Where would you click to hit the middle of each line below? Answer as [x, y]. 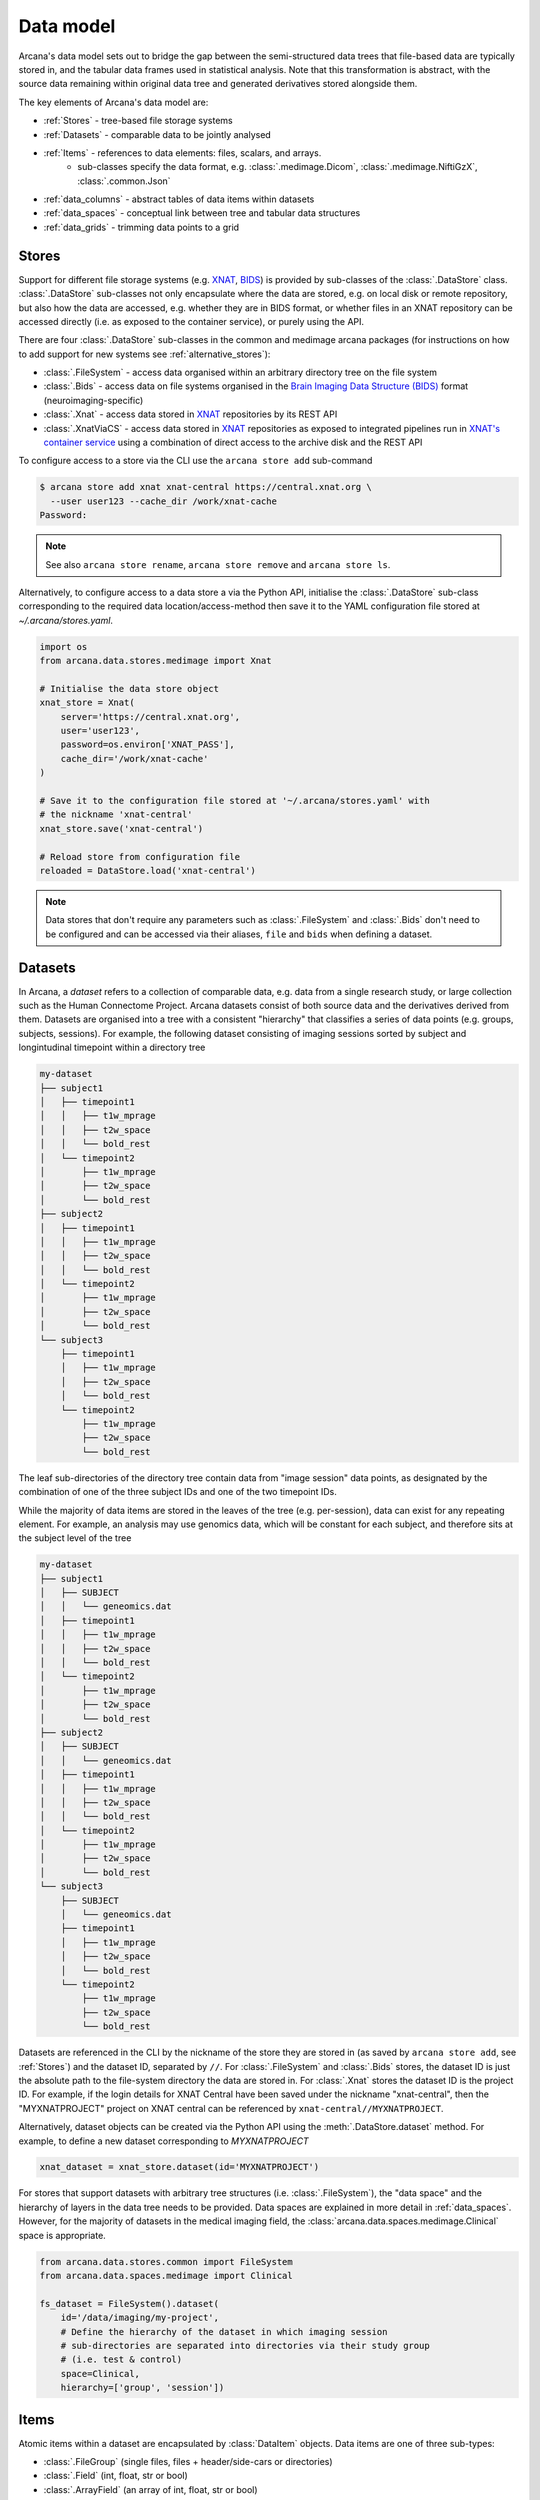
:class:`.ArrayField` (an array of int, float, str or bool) [151, 2489]
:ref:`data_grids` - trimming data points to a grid [141, 227]
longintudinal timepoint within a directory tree [112, 1047]
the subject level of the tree [75, 1538]
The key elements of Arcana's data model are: [113, 102]
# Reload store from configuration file [139, 856]
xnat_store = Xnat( [87, 703]
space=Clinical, [100, 2373]
